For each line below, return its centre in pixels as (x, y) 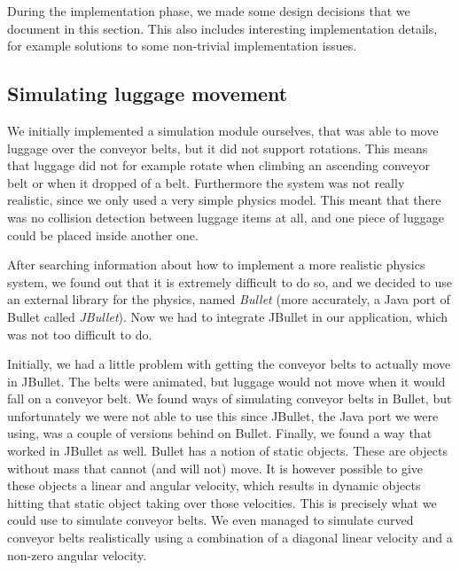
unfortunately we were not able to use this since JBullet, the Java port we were (223, 415)
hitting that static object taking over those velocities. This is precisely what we (222, 502)
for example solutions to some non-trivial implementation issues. (182, 46)
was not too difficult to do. (80, 334)
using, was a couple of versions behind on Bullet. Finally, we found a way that (220, 433)
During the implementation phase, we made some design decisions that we (209, 11)
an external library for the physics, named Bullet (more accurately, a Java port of (229, 299)
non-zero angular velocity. (77, 554)
